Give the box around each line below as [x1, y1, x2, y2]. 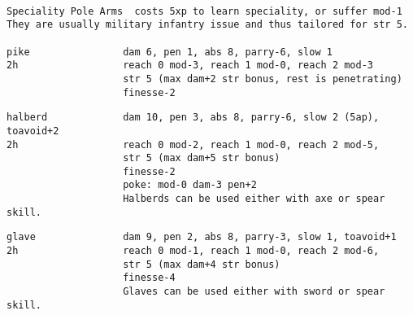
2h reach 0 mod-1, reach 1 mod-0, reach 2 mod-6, [7, 245, 380, 257]
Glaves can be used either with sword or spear [123, 286, 385, 298]
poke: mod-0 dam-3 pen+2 [123, 179, 257, 191]
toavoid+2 [7, 125, 59, 137]
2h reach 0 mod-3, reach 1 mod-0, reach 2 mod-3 [7, 59, 374, 72]
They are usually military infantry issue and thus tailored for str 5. [7, 19, 408, 31]
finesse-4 [123, 272, 176, 284]
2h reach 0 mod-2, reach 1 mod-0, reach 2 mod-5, [7, 138, 380, 151]
